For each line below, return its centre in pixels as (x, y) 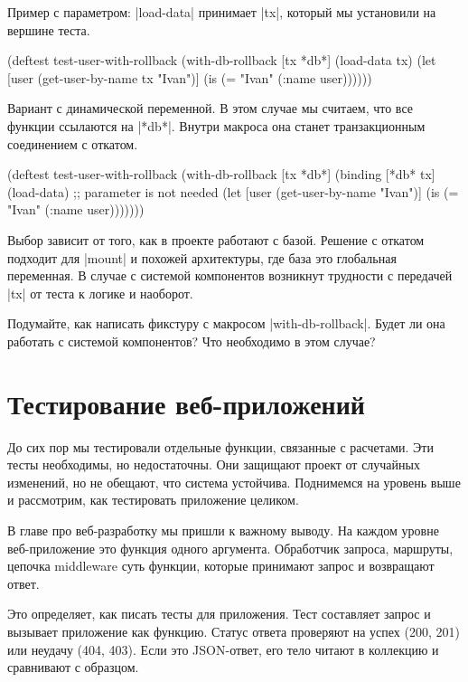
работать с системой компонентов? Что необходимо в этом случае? (192, 341)
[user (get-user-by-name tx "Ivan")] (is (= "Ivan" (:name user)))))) (190, 77)
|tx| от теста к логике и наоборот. (100, 293)
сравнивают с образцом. (73, 667)
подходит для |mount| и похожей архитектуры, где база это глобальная (202, 257)
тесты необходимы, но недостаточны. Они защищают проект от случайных (214, 464)
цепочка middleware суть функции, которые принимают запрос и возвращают (221, 566)
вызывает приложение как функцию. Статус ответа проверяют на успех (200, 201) (234, 631)
